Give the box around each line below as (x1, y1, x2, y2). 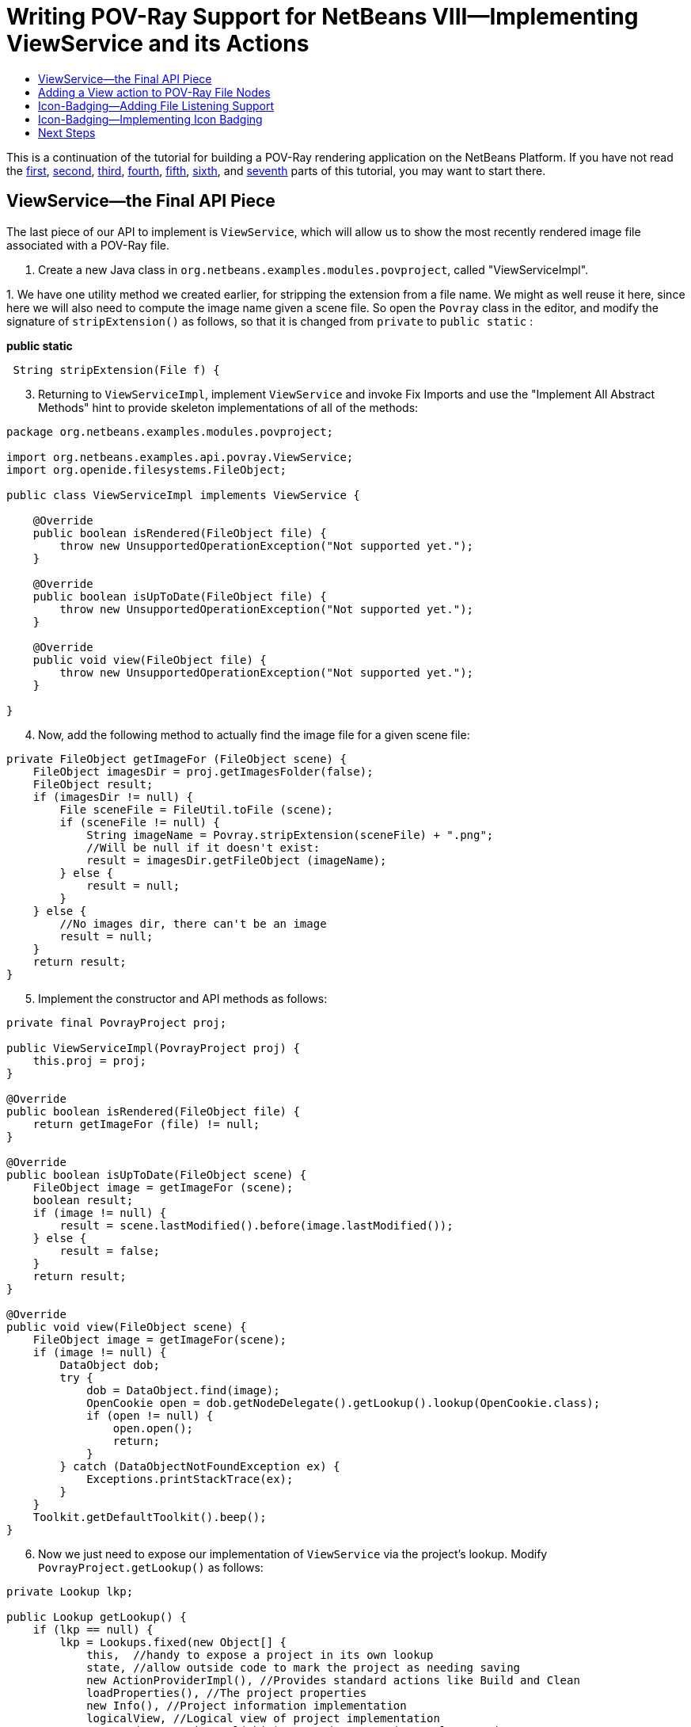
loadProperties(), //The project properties (86, 1686, 367, 1699)
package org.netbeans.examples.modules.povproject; (6, 425, 334, 438)
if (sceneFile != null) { (59, 815, 220, 829)
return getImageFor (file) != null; (32, 1117, 260, 1130)
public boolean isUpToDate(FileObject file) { (32, 589, 327, 603)
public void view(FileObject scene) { (6, 1320, 247, 1333)
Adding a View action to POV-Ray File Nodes (38, 85, 271, 99)
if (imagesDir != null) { (32, 790, 194, 803)
